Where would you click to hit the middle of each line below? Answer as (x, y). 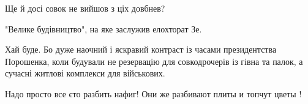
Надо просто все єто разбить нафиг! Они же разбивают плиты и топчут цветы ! (153, 93)
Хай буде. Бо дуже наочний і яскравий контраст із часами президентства (141, 49)
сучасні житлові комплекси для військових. (85, 73)
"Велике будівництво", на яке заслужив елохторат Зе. (103, 28)
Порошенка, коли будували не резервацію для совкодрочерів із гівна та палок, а (154, 61)
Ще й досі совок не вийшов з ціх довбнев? (85, 8)
